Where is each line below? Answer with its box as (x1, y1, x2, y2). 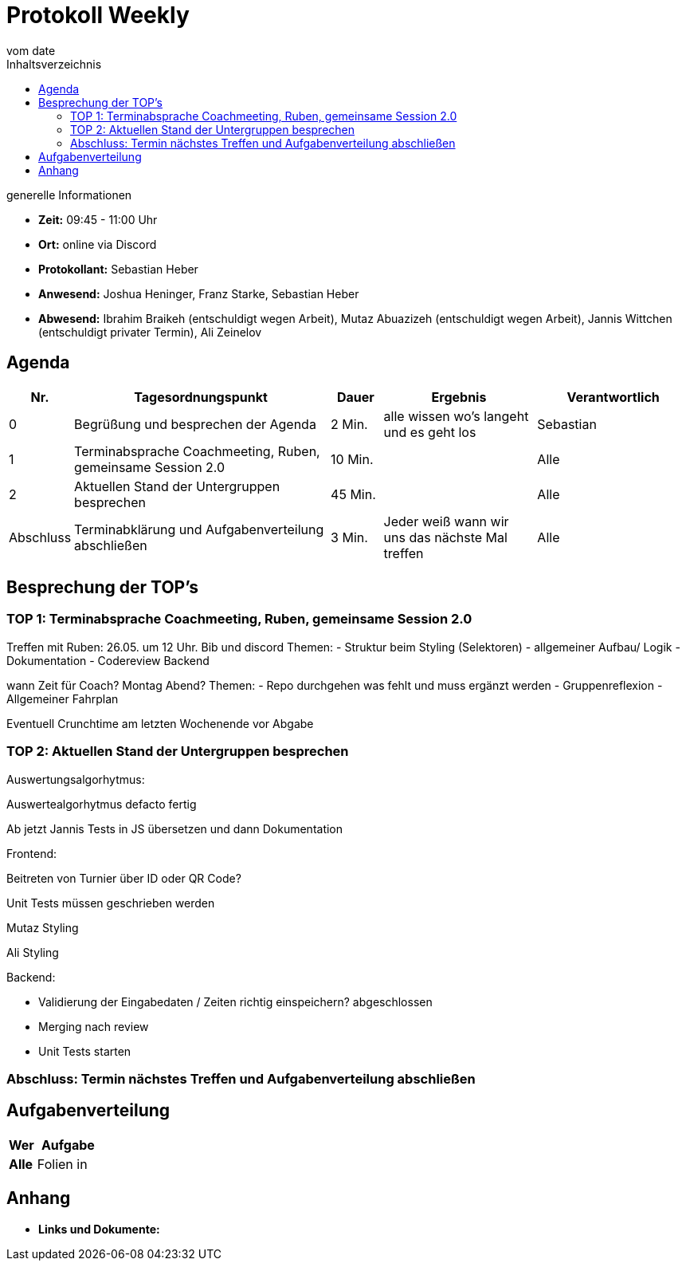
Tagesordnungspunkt (134, 388, 268, 405)
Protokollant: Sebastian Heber (38, 262, 198, 276)
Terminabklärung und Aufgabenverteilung (74, 521, 324, 537)
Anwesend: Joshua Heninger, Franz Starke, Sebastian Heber (38, 286, 359, 301)
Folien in (37, 1155, 88, 1172)
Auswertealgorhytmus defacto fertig (6, 797, 197, 811)
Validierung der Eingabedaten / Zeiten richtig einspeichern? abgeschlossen (38, 994, 433, 1009)
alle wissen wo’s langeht (383, 407, 529, 424)
